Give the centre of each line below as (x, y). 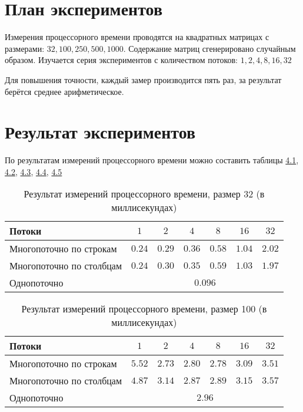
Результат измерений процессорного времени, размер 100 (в (144, 309)
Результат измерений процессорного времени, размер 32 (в (144, 194)
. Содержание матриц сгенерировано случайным (209, 48)
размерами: (25, 48)
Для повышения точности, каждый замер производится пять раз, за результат (143, 79)
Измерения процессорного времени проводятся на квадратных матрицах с (137, 37)
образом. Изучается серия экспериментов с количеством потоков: (121, 60)
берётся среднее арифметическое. (64, 91)
